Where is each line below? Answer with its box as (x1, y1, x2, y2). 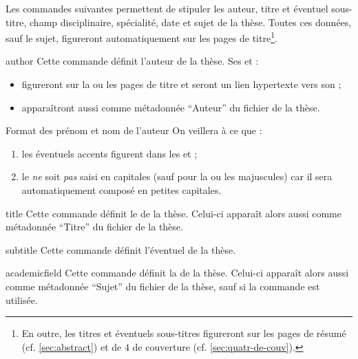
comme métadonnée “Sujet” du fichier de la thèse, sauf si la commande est (6, 279, 320, 293)
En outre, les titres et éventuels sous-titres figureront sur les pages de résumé (21, 326, 346, 340)
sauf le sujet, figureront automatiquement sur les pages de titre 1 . (6, 29, 277, 45)
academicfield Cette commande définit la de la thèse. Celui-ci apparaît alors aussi (6, 265, 349, 280)
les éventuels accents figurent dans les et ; (21, 146, 198, 160)
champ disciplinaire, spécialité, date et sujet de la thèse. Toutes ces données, (30, 14, 352, 29)
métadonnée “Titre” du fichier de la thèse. (6, 219, 183, 234)
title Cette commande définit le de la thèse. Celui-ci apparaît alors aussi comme (6, 206, 341, 220)
